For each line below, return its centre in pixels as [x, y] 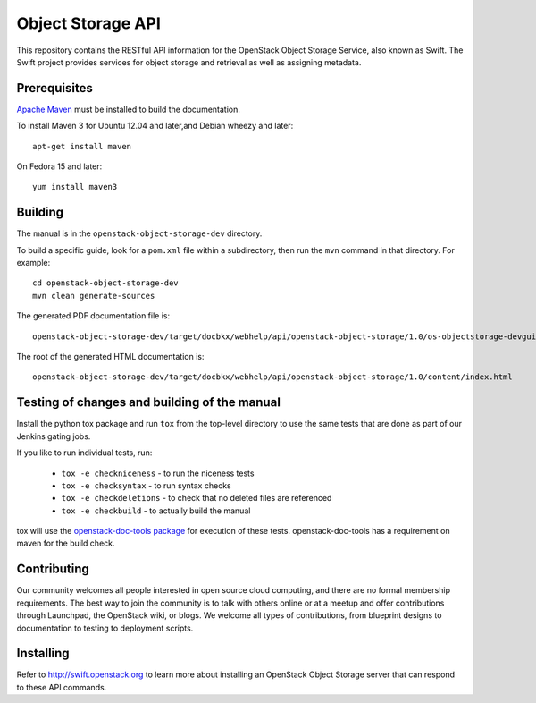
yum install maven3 [75, 187]
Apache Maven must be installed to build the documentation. [129, 109]
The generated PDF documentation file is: [93, 316]
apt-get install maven [82, 146]
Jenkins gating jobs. [54, 436]
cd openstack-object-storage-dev [105, 283]
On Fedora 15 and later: [59, 166]
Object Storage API [88, 23]
